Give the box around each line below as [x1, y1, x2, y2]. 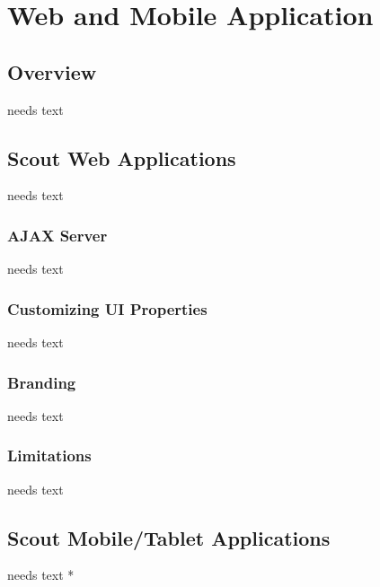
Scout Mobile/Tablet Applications [7, 523, 331, 551]
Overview [7, 57, 97, 85]
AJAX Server [7, 223, 108, 246]
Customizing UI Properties [7, 297, 208, 320]
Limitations [7, 444, 92, 467]
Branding [7, 371, 76, 393]
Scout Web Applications [7, 144, 236, 171]
